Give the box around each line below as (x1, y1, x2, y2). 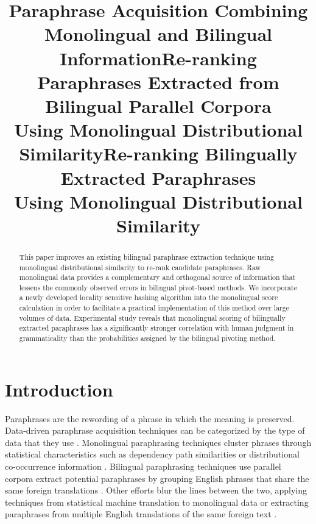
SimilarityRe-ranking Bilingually (19, 141, 298, 166)
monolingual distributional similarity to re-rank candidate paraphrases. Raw (19, 262, 261, 272)
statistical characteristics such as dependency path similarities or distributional (5, 448, 300, 461)
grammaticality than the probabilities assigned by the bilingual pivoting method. (19, 333, 276, 343)
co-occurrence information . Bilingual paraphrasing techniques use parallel (5, 460, 281, 473)
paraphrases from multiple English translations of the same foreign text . (5, 508, 277, 520)
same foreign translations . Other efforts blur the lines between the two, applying (5, 484, 307, 497)
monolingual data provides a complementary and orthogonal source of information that (19, 272, 296, 282)
